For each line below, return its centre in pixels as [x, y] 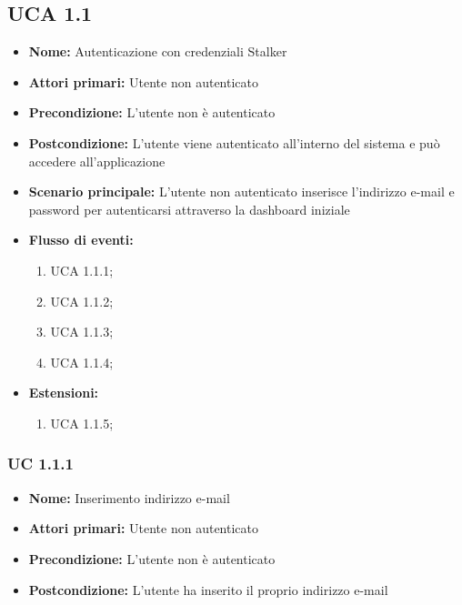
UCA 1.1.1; [82, 270]
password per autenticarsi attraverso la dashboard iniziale [189, 209]
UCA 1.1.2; [82, 301]
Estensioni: [64, 393]
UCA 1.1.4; [82, 362]
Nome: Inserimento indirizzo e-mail [129, 497]
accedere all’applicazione [97, 161]
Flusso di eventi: [81, 240]
